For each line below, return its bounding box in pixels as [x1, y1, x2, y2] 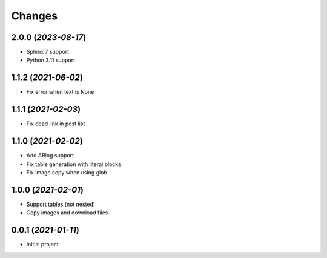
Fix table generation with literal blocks [26, 160, 121, 168]
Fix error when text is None [26, 88, 94, 96]
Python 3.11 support [26, 56, 76, 64]
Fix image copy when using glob [26, 168, 107, 176]
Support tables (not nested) [26, 200, 96, 208]
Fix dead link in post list [26, 120, 85, 127]
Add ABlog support [26, 152, 74, 159]
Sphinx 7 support [26, 48, 70, 56]
